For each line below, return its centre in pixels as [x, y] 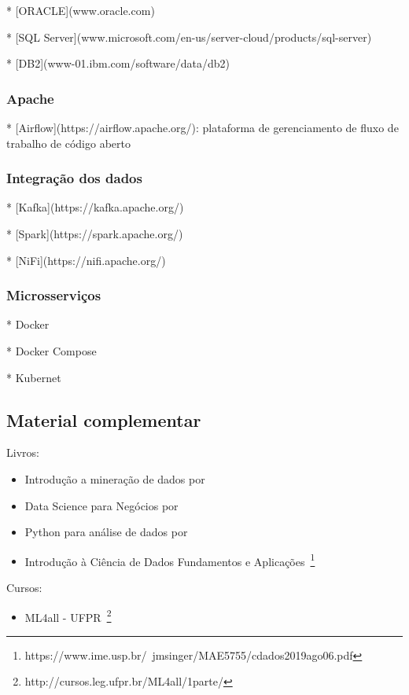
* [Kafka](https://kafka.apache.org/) [95, 207]
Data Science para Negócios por [101, 505]
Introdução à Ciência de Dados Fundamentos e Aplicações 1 [170, 560]
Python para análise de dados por [106, 532]
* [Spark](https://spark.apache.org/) [95, 234]
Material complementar [104, 419]
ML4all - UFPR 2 [68, 616]
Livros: [23, 452]
